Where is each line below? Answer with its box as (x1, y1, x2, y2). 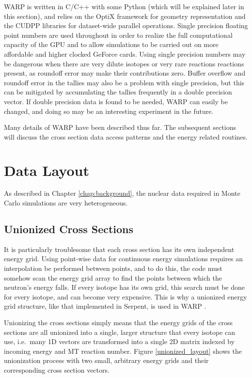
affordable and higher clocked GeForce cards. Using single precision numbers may (4, 48, 246, 59)
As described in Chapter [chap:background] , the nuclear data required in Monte (4, 188, 240, 198)
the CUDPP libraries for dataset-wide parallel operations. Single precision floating (4, 20, 248, 31)
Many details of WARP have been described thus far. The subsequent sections (4, 122, 236, 132)
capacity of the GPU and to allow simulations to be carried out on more (4, 39, 219, 49)
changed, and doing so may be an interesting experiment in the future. (4, 106, 214, 116)
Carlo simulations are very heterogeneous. (4, 198, 128, 208)
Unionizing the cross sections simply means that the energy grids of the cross (4, 317, 233, 327)
